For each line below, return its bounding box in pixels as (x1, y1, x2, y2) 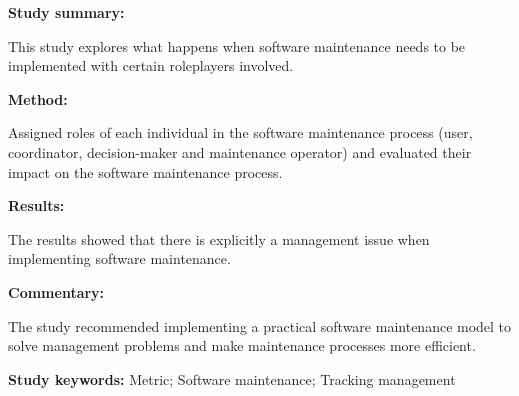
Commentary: (8, 281, 105, 302)
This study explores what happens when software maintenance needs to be (8, 35, 466, 56)
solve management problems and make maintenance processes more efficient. (8, 335, 476, 356)
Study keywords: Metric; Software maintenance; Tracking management (8, 368, 456, 389)
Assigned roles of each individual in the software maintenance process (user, (8, 122, 473, 143)
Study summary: (8, 2, 125, 22)
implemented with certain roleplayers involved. (8, 55, 294, 76)
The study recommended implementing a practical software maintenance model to (8, 315, 512, 336)
